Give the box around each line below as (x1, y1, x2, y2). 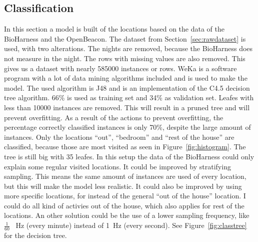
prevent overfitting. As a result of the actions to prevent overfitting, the (4, 112, 223, 122)
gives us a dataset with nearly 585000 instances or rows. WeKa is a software (4, 63, 237, 73)
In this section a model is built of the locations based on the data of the (4, 24, 224, 34)
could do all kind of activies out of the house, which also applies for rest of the (4, 200, 244, 210)
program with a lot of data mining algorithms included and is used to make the (4, 73, 247, 83)
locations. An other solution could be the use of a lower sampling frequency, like (4, 210, 249, 220)
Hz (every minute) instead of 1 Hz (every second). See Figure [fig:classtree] (15, 220, 247, 230)
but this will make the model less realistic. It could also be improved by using (4, 180, 242, 191)
